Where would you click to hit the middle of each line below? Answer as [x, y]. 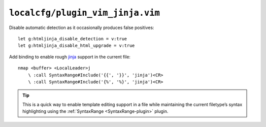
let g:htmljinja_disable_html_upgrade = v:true [76, 46]
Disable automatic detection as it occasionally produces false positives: [82, 28]
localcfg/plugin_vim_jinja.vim [84, 13]
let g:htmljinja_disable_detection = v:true [73, 39]
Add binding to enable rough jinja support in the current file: [70, 57]
